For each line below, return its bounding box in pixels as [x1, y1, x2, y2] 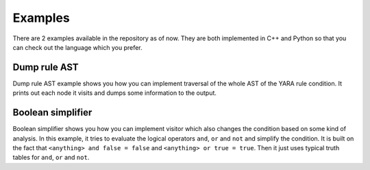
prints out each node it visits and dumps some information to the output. [12, 89, 217, 97]
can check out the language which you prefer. [12, 43, 143, 51]
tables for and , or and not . [12, 154, 90, 162]
